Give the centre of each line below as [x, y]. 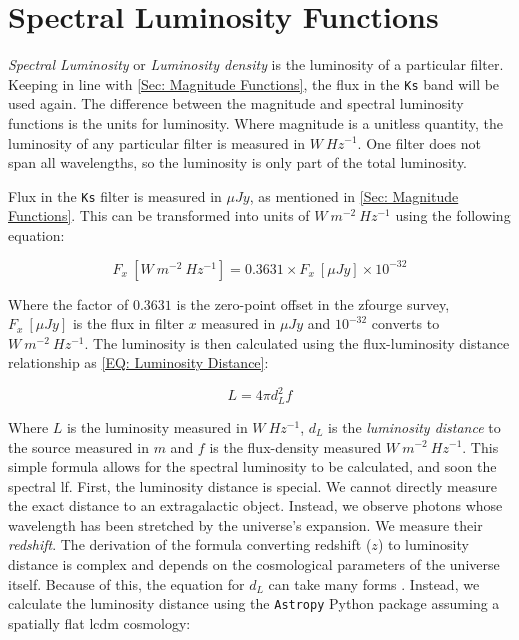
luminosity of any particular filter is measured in [157, 142]
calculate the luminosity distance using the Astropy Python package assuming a [254, 603]
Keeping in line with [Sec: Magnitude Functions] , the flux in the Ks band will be [254, 83]
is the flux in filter [128, 323]
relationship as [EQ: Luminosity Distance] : [138, 362]
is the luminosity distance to [414, 426]
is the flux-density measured [295, 446]
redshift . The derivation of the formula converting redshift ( [190, 544]
